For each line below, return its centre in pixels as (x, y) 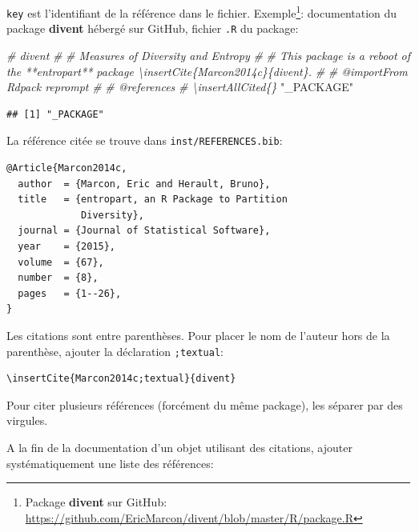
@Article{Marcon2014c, (67, 168)
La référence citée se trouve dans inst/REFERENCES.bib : (145, 140)
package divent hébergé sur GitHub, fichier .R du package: (153, 28)
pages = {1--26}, (70, 293)
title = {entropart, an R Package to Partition (153, 200)
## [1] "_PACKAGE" (55, 114)
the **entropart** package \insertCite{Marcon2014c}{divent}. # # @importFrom (207, 71)
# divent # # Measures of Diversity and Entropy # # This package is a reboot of (209, 55)
